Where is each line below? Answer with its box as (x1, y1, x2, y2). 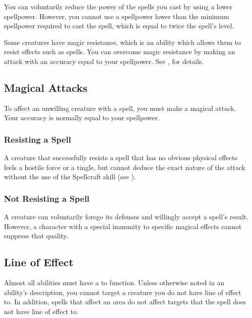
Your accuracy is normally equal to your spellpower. (4, 112, 160, 123)
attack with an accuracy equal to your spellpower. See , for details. (4, 56, 204, 66)
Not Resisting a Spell (4, 192, 90, 204)
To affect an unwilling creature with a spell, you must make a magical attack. (4, 103, 236, 113)
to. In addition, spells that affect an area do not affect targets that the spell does (4, 297, 246, 307)
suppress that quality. (4, 231, 68, 241)
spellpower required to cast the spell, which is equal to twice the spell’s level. (4, 21, 234, 31)
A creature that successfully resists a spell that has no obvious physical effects (4, 152, 238, 163)
